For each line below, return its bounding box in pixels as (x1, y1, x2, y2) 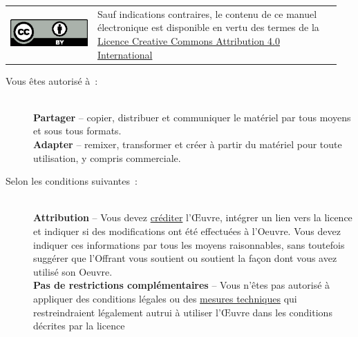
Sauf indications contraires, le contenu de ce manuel (97, 6, 317, 21)
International (97, 47, 153, 61)
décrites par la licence (33, 318, 125, 333)
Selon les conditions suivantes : (6, 174, 138, 188)
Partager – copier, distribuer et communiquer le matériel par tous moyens (33, 110, 351, 124)
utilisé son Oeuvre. (33, 264, 113, 278)
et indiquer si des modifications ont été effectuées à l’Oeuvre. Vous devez (33, 223, 341, 238)
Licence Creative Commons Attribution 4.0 (97, 33, 280, 48)
